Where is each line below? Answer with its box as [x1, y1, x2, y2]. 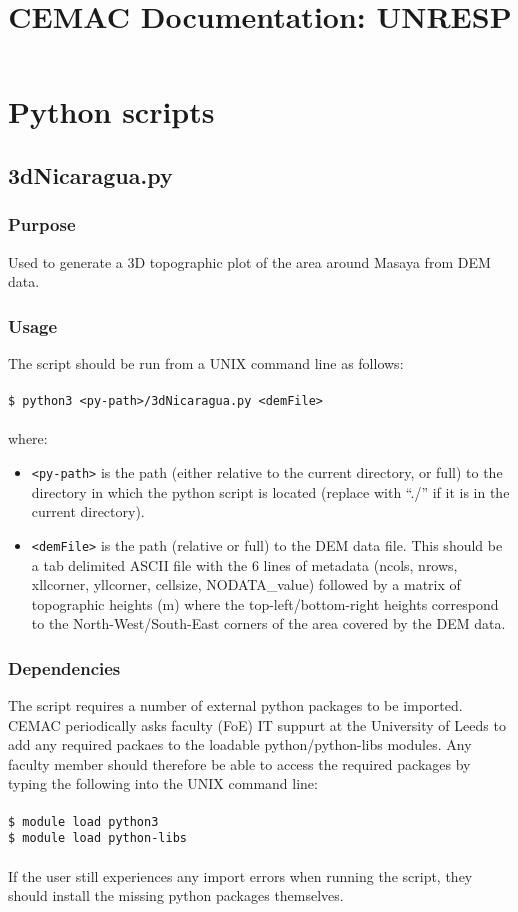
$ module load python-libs [8, 831, 187, 846]
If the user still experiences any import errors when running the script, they [8, 865, 473, 886]
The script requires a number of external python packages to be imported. [8, 695, 463, 716]
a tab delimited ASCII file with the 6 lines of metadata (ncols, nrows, [31, 554, 458, 575]
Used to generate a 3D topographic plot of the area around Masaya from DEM [8, 251, 491, 272]
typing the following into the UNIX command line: [8, 773, 318, 794]
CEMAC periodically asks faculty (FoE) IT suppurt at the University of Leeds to [8, 714, 506, 735]
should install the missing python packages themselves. [8, 885, 344, 906]
